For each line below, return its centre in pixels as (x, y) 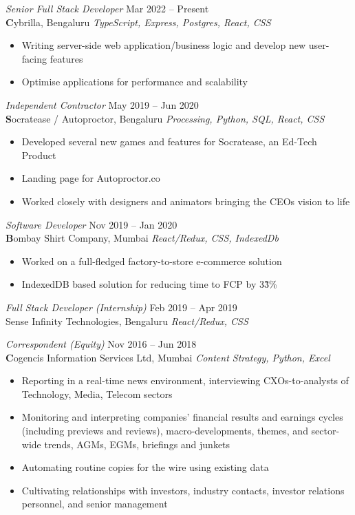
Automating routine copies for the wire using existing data (145, 467)
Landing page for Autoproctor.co (91, 178)
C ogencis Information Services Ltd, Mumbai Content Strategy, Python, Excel (168, 357)
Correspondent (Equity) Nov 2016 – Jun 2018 (101, 344)
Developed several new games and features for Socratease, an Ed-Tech (169, 141)
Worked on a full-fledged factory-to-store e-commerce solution (152, 261)
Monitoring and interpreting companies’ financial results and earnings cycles (182, 417)
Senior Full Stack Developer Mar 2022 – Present (107, 8)
